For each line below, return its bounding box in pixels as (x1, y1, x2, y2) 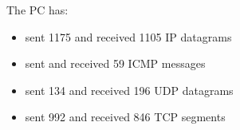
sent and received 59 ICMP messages (25, 55, 206, 72)
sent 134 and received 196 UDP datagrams (25, 81, 234, 98)
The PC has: (6, 2, 69, 18)
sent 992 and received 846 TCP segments (25, 108, 226, 125)
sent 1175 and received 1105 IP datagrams (25, 28, 232, 45)
